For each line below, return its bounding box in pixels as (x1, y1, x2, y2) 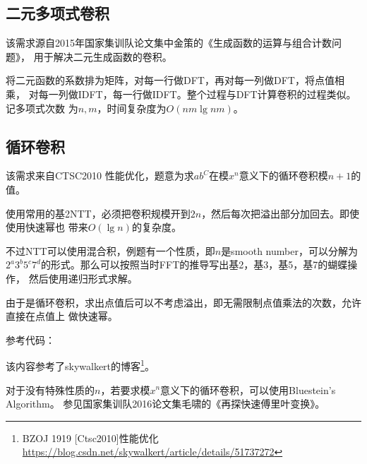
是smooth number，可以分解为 (221, 243, 358, 258)
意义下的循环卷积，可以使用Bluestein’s (160, 382, 336, 397)
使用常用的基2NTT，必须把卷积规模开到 (6, 206, 191, 220)
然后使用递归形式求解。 (28, 270, 138, 285)
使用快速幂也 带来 (6, 220, 88, 234)
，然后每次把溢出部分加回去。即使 (201, 206, 360, 220)
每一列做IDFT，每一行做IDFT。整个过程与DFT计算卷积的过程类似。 (38, 86, 356, 101)
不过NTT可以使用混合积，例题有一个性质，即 (6, 243, 215, 258)
